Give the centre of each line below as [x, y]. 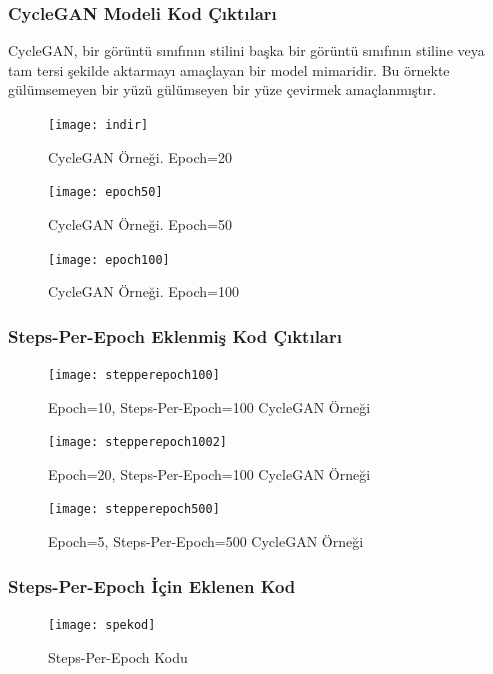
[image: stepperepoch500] [134, 509]
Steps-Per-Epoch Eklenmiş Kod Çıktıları [175, 335]
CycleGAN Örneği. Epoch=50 [140, 223]
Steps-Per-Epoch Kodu [118, 656]
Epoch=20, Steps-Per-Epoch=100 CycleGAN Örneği [209, 473]
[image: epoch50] [105, 192]
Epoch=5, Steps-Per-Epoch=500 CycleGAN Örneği [206, 541]
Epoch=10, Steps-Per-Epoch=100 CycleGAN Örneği [209, 406]
